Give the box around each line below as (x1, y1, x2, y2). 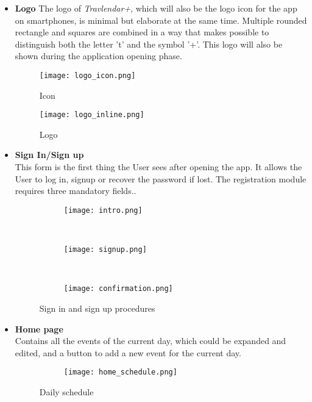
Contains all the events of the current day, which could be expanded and (15, 334, 286, 347)
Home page (15, 322, 63, 335)
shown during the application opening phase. (15, 49, 182, 62)
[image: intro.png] (63, 206, 143, 215)
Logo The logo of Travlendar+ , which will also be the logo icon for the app (15, 2, 297, 14)
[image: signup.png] (63, 245, 147, 254)
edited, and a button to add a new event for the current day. (15, 346, 241, 359)
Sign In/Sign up (15, 148, 84, 161)
